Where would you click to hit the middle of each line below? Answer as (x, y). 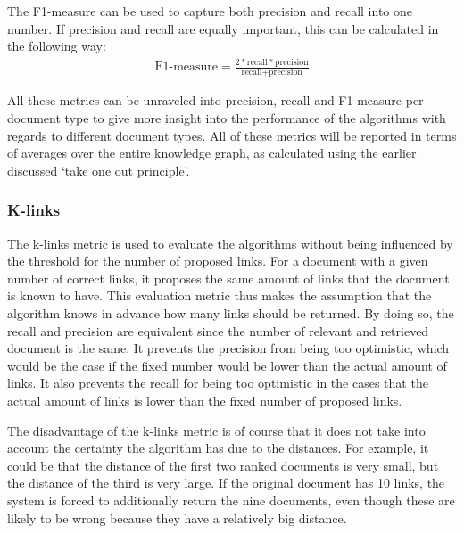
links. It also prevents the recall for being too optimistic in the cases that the (218, 383)
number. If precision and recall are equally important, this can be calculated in (223, 28)
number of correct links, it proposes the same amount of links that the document (228, 278)
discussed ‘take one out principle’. (99, 170)
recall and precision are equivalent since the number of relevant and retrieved (218, 330)
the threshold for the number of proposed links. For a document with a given (218, 261)
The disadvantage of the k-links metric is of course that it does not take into (216, 430)
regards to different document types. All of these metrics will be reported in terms (232, 135)
